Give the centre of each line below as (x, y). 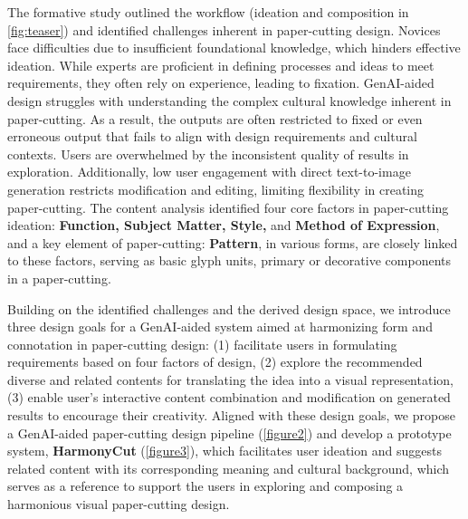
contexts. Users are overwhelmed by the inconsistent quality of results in (208, 154)
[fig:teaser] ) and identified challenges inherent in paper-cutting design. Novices (224, 29)
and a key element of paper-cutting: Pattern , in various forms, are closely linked (233, 242)
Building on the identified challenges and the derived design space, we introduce (229, 308)
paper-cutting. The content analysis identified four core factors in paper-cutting (228, 207)
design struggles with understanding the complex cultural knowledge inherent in (229, 100)
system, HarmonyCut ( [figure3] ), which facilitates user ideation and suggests (224, 451)
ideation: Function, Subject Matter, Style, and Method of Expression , (224, 225)
